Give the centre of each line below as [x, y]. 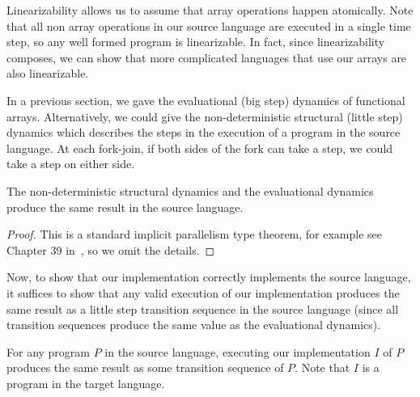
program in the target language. [86, 383]
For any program [48, 351]
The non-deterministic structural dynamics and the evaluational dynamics [190, 190]
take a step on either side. [71, 164]
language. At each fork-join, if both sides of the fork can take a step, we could [200, 148]
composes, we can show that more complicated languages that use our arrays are [207, 57]
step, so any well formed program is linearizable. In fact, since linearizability [196, 42]
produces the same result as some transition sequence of [145, 367]
